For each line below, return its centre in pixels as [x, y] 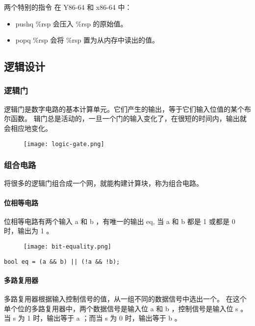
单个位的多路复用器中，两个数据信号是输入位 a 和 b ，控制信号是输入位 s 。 [126, 308]
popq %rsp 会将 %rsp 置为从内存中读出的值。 [87, 40]
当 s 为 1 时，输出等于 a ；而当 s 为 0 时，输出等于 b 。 [93, 318]
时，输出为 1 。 [29, 231]
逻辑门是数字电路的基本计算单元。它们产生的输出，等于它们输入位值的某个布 [127, 109]
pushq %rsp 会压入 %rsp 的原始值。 [71, 23]
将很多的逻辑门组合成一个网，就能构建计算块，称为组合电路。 [103, 183]
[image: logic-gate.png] [64, 144]
